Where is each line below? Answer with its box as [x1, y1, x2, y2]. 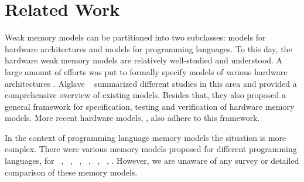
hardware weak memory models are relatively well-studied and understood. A [5, 54, 283, 66]
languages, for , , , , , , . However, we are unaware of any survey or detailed [5, 154, 299, 167]
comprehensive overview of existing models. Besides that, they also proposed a [5, 89, 286, 101]
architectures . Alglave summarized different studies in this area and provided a [5, 77, 297, 89]
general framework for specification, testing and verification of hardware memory [5, 100, 295, 112]
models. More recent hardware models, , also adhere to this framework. [5, 112, 260, 124]
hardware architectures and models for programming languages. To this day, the [5, 42, 292, 55]
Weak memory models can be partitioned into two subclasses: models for [5, 31, 266, 43]
